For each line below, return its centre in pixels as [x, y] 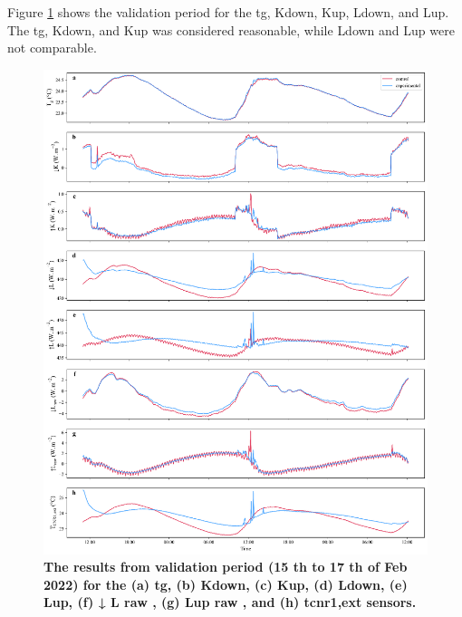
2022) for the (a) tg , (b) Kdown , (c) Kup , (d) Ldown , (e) [226, 584]
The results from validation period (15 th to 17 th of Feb [226, 567]
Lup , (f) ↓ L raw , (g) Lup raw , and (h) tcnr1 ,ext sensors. [230, 602]
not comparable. [52, 48]
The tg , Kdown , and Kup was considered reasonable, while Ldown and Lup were [231, 29]
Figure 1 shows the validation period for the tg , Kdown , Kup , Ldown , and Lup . [228, 12]
